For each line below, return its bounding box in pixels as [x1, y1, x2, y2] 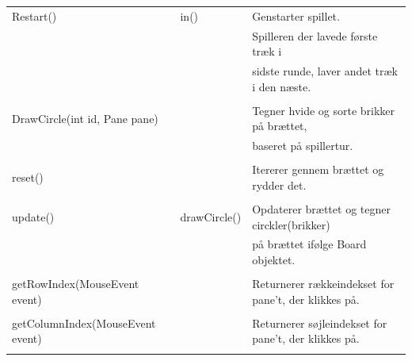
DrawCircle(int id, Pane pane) [12, 109, 158, 126]
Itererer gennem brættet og [252, 161, 384, 178]
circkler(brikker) [252, 216, 330, 232]
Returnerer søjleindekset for [252, 314, 387, 331]
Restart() [12, 7, 57, 24]
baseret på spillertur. [252, 137, 353, 154]
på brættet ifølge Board [252, 236, 367, 252]
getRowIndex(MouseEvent [12, 275, 139, 292]
